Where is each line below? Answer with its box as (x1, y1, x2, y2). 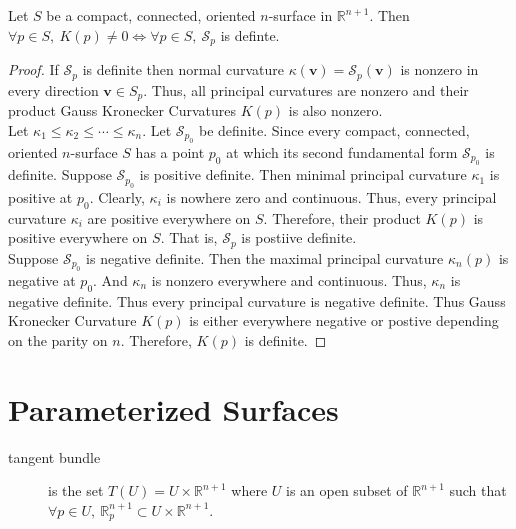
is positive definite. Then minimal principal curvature (139, 164, 467, 185)
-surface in (268, 5, 333, 25)
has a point (135, 141, 205, 162)
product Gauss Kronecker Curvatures (8, 99, 237, 120)
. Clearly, (89, 186, 145, 207)
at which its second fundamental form (226, 141, 458, 162)
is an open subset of (285, 480, 408, 501)
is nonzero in (400, 59, 479, 80)
